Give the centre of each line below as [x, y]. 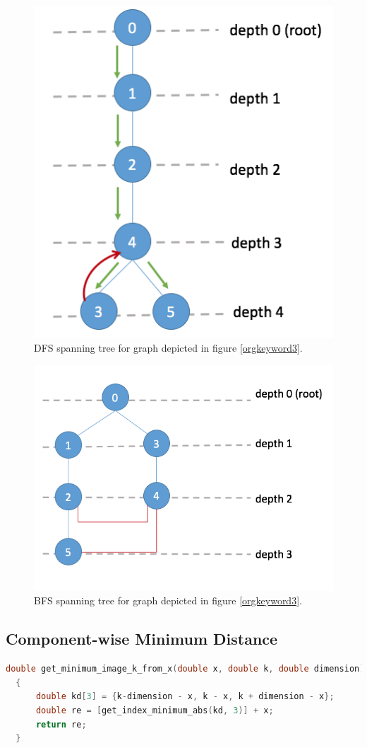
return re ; [61, 724]
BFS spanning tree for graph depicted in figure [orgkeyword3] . [168, 600]
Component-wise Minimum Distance [142, 639]
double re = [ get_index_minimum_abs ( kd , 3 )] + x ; [155, 711]
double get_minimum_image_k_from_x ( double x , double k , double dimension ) [185, 669]
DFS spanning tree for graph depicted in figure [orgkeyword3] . [168, 348]
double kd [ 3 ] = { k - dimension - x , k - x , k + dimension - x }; [185, 697]
